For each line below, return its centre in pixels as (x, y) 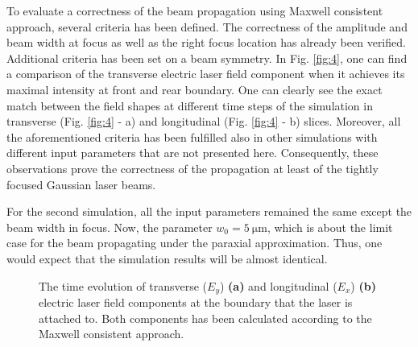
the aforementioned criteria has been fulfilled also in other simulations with (192, 136)
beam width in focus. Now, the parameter (110, 227)
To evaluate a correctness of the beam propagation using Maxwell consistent (195, 10)
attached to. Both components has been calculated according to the (205, 318)
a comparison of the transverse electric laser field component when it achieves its (206, 74)
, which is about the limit (330, 227)
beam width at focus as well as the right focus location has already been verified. (206, 42)
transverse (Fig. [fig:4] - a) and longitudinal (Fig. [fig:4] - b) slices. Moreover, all (204, 121)
